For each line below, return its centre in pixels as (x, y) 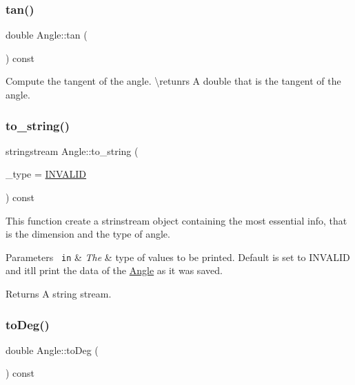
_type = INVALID (46, 174)
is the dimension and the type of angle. (88, 234)
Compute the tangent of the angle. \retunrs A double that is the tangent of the (173, 81)
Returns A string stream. (59, 294)
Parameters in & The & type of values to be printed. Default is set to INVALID (178, 257)
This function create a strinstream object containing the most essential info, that (176, 220)
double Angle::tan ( (47, 35)
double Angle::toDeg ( (52, 350)
